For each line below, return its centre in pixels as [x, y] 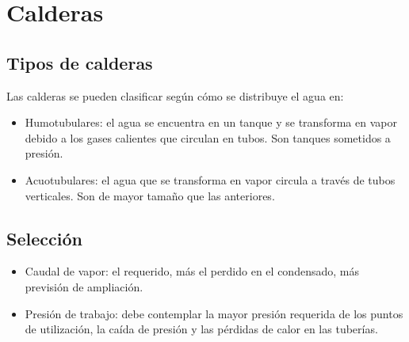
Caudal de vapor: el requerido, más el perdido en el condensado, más [192, 271]
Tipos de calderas [80, 62]
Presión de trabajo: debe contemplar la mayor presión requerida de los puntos [214, 313]
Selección [44, 238]
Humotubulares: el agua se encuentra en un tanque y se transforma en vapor [211, 122]
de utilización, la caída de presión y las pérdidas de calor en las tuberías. [201, 329]
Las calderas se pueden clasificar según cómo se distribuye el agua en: [175, 95]
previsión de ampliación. [84, 286]
